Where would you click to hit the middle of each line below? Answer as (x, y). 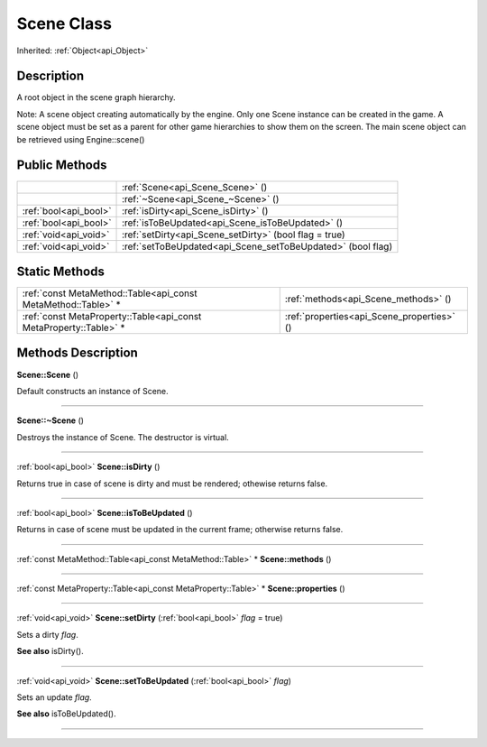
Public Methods (62, 166)
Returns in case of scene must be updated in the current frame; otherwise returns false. (180, 530)
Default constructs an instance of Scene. (92, 391)
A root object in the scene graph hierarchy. (96, 97)
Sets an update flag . (54, 697)
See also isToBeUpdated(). (66, 714)
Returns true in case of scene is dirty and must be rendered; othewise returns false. (172, 484)
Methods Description (78, 353)
